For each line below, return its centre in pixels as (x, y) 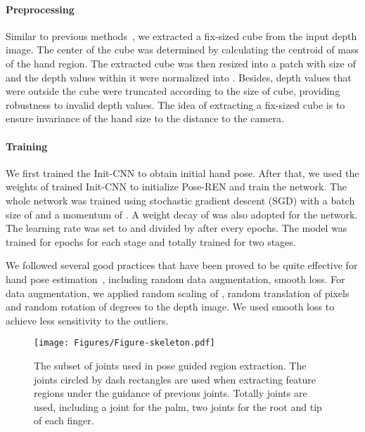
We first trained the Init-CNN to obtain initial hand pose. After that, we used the (182, 172)
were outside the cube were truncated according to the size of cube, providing (173, 91)
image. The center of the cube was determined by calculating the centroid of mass (182, 50)
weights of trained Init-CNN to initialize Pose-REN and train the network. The (177, 186)
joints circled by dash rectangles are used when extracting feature (175, 379)
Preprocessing (40, 9)
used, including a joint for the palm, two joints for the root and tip (178, 406)
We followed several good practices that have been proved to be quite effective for (182, 265)
